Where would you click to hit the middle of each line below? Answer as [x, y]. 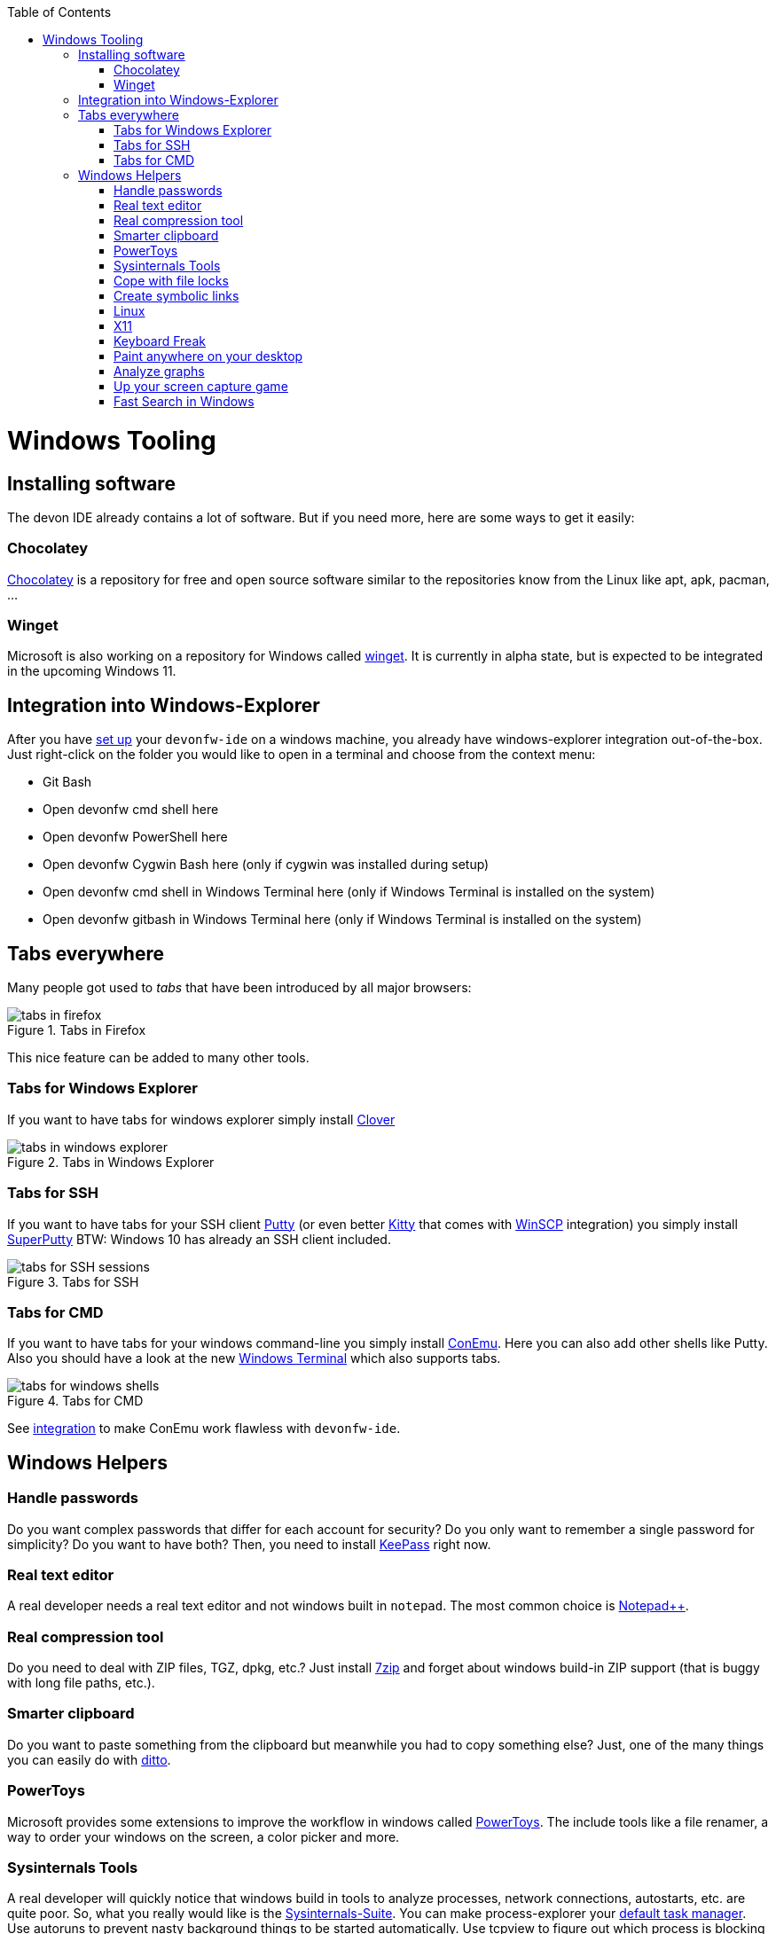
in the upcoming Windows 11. [92, 671]
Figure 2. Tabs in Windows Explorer [111, 1162]
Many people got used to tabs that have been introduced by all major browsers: [239, 988]
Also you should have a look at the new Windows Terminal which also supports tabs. [254, 1358]
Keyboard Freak [160, 341]
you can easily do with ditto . [89, 1759]
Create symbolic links [176, 296]
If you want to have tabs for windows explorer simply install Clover [201, 1119]
